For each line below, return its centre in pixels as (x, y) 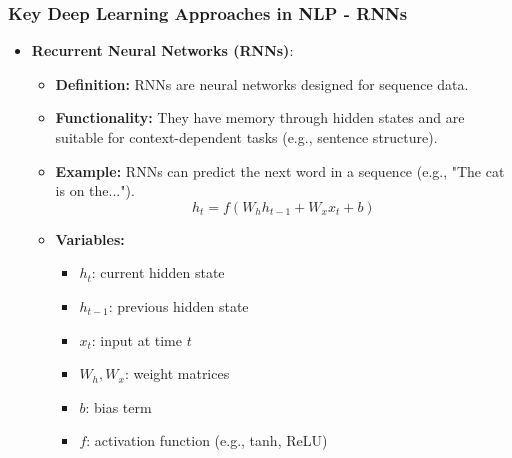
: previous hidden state (178, 305)
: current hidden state (158, 272)
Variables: (90, 238)
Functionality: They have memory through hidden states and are (260, 117)
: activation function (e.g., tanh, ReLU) (207, 440)
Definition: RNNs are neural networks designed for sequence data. (262, 83)
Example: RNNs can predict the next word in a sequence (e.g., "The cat (280, 170)
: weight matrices (177, 373)
